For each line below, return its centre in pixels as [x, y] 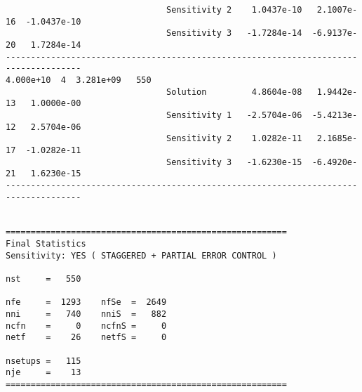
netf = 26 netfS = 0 [86, 338]
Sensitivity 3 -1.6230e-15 [234, 162]
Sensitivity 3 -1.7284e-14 [234, 33]
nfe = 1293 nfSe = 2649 [86, 302]
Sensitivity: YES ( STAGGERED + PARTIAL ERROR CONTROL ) [141, 255]
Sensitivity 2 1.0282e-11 [234, 139]
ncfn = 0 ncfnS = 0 [86, 326]
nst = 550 [43, 279]
